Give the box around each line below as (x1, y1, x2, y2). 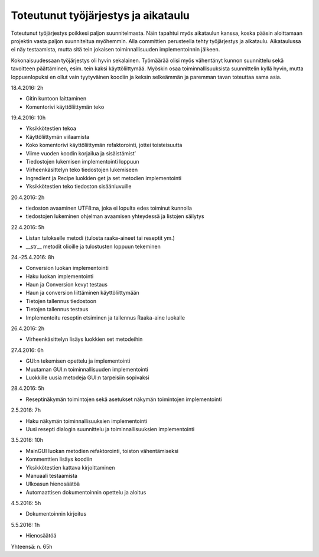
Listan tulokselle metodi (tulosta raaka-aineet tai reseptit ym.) (25, 234, 175, 242)
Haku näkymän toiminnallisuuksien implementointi (25, 417, 148, 425)
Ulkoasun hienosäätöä (25, 480, 80, 487)
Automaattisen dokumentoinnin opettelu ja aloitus (25, 488, 147, 496)
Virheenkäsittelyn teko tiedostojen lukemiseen (25, 166, 138, 174)
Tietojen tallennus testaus (25, 306, 89, 313)
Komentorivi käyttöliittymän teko (25, 103, 105, 110)
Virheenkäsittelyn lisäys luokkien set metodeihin (25, 335, 143, 343)
